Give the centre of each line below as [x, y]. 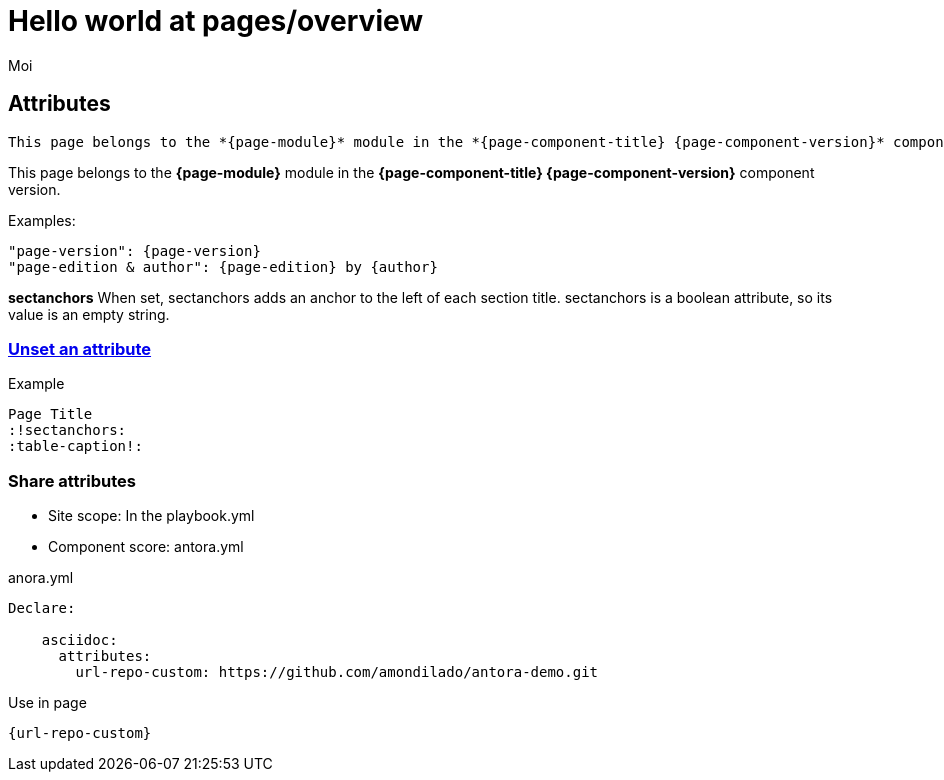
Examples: [42, 220]
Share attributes [72, 480]
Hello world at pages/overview [216, 21]
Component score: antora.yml [146, 547]
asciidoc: [79, 640]
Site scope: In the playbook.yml [151, 516]
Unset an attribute [80, 348]
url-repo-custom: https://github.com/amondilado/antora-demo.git [337, 672]
